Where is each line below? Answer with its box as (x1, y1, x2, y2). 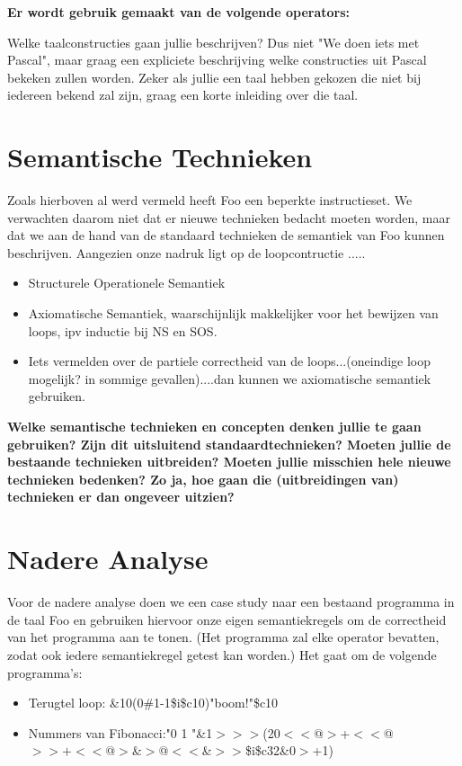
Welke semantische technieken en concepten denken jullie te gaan (7, 417, 422, 436)
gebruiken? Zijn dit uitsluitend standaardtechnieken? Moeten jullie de (7, 434, 451, 453)
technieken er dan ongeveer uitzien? (7, 487, 235, 506)
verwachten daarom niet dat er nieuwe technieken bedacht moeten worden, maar (7, 208, 450, 227)
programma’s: (7, 663, 83, 681)
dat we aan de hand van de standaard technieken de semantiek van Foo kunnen (7, 226, 445, 245)
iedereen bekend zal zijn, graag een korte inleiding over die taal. (7, 85, 359, 104)
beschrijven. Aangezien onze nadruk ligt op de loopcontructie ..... (7, 243, 366, 262)
